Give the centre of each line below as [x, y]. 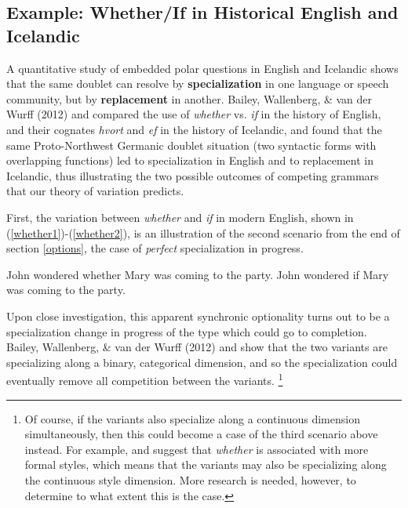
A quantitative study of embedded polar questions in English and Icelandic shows [202, 68]
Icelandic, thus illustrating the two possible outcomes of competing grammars [193, 175]
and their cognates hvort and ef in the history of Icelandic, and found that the [194, 129]
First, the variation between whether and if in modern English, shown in [180, 217]
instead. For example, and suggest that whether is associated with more [197, 449]
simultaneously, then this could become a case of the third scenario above [201, 434]
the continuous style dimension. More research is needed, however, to [190, 479]
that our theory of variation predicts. [95, 191]
